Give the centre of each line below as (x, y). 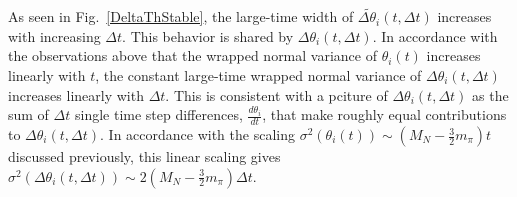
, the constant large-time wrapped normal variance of (258, 75)
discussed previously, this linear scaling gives (144, 156)
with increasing (54, 35)
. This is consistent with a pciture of (276, 94)
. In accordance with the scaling (197, 134)
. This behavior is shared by (208, 35)
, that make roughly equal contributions (384, 114)
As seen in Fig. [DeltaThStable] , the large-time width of (181, 16)
